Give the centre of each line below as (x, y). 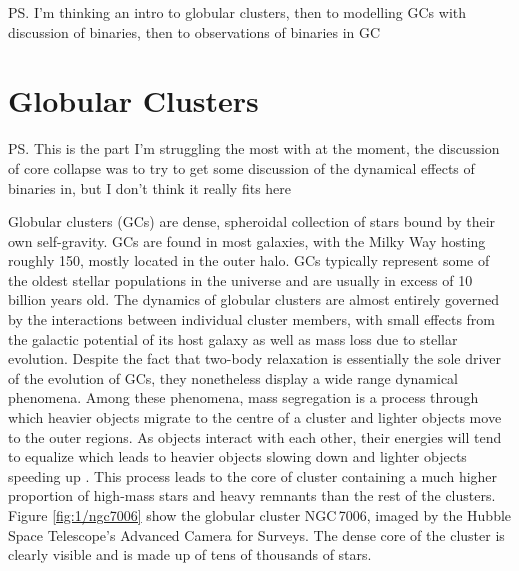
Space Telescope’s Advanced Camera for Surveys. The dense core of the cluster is (256, 534)
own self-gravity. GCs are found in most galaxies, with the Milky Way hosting (247, 240)
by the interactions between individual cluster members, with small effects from (252, 319)
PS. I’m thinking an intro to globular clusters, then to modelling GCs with (237, 12)
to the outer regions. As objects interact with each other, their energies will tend (255, 436)
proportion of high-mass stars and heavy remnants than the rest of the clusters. (252, 495)
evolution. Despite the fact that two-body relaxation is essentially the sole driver (255, 358)
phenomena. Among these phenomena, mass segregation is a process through (243, 397)
